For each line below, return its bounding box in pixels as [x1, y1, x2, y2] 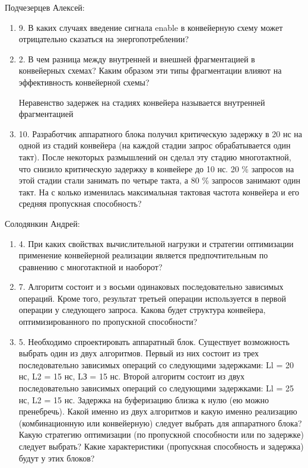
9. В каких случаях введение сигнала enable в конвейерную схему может [18, 21, 283, 33]
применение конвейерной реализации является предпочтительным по [18, 249, 268, 261]
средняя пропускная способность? [18, 197, 142, 210]
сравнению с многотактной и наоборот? [18, 260, 163, 273]
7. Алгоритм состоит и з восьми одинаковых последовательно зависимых [18, 280, 284, 293]
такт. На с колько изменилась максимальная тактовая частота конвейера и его [18, 185, 300, 198]
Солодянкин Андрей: [5, 217, 80, 229]
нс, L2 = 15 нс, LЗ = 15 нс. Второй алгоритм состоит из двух [18, 370, 245, 382]
